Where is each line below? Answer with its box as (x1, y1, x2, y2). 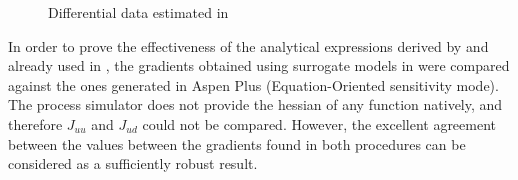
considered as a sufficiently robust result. (8, 153, 258, 174)
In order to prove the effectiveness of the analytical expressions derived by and (8, 35, 489, 56)
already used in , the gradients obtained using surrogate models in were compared (8, 55, 510, 76)
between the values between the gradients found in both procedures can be (8, 133, 466, 154)
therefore (8, 113, 63, 134)
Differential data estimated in (48, 2, 229, 22)
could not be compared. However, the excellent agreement (142, 113, 497, 134)
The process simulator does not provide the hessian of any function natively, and (8, 94, 503, 115)
